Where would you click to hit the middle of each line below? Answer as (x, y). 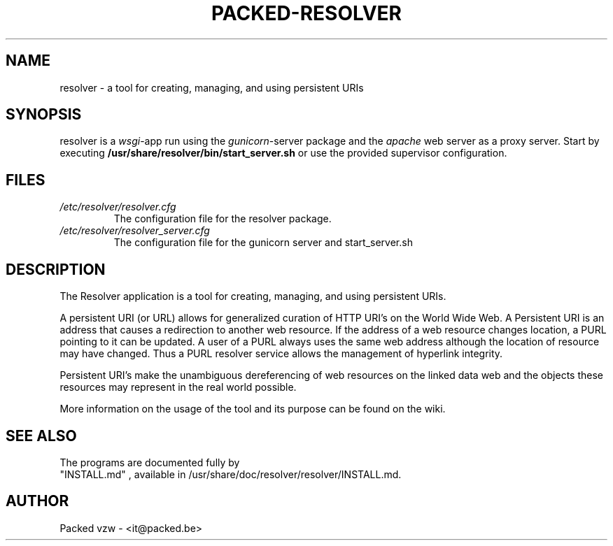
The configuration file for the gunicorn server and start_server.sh (263, 243)
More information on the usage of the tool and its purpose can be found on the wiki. (253, 409)
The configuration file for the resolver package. (223, 219)
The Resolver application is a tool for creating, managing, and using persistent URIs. (253, 296)
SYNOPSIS (44, 115)
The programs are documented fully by (150, 462)
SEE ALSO (41, 436)
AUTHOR (37, 501)
